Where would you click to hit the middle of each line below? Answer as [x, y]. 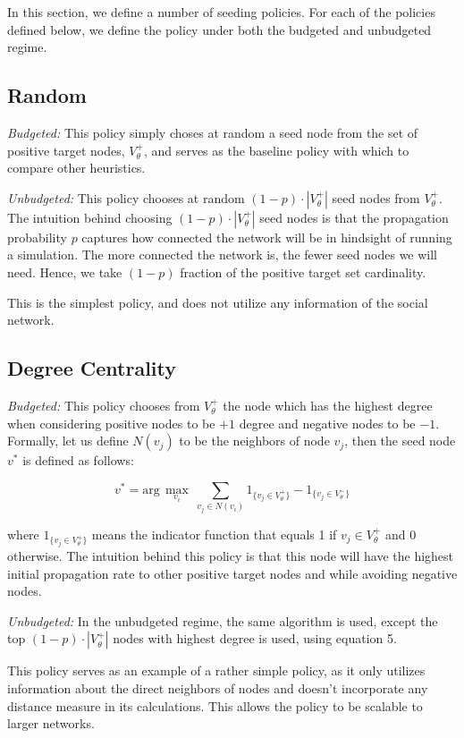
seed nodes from [376, 197]
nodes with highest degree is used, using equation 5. [255, 638]
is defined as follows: [78, 460]
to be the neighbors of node [254, 441]
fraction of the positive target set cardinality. [303, 271]
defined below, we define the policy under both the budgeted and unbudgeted [219, 29]
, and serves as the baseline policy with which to [276, 150]
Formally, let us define [68, 441]
